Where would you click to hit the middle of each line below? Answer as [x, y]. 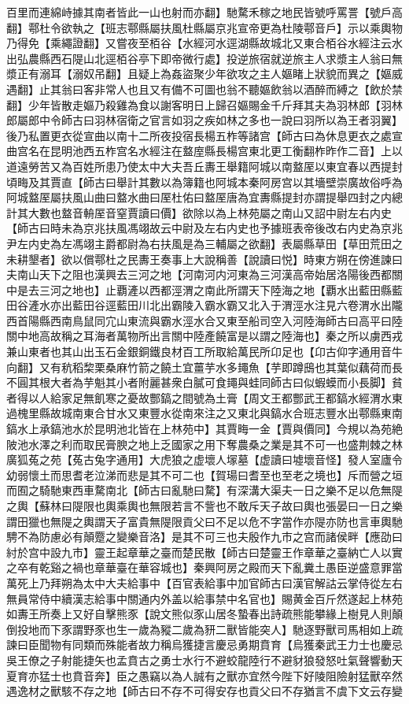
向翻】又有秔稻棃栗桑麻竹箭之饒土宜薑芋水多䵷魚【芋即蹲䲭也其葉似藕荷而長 [204, 367]
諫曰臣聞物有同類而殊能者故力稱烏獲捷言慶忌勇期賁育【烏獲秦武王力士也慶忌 [204, 645]
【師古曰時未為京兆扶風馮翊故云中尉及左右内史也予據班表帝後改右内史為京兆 [204, 228]
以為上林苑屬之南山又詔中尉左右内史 [298, 212]
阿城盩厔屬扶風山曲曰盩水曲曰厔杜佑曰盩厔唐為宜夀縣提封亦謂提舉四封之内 [199, 197]
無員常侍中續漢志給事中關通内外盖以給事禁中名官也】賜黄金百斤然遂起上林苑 [204, 598]
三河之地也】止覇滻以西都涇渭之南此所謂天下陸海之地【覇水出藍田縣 [215, 289]
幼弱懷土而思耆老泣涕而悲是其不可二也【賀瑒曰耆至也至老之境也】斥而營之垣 [204, 474]
